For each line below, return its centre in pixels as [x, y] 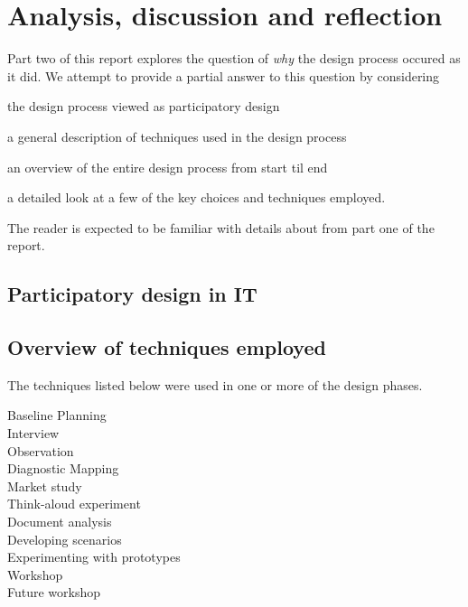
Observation [41, 450]
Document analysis [60, 522]
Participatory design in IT [132, 294]
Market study [45, 486]
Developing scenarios [65, 539]
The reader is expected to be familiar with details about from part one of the [221, 227]
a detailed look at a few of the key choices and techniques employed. [197, 197]
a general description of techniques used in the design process [177, 136]
